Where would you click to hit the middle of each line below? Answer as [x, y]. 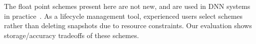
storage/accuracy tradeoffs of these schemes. [72, 35]
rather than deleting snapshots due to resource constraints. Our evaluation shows [128, 25]
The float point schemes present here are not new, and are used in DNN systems [127, 6]
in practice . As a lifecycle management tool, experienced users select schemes [124, 16]
